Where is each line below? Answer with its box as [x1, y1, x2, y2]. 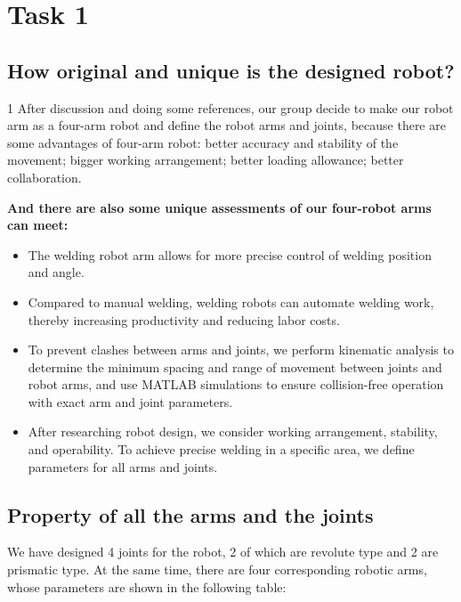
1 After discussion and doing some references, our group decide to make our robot [7, 98, 454, 117]
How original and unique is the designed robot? [7, 56, 455, 84]
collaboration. [7, 167, 82, 186]
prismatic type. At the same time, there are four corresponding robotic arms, [7, 560, 427, 579]
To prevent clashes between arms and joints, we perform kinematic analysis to [28, 340, 454, 359]
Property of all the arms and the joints [7, 500, 374, 528]
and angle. [28, 263, 85, 281]
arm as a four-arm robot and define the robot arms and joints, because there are [7, 116, 446, 134]
